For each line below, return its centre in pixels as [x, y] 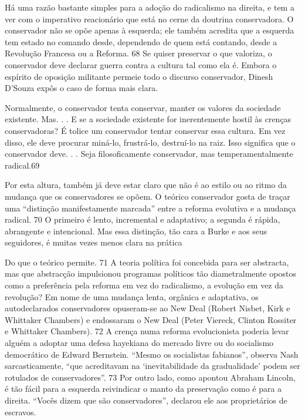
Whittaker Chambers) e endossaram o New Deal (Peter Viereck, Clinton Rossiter [151, 319]
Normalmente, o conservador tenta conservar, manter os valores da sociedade [143, 107]
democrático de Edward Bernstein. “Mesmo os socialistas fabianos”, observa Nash [152, 354]
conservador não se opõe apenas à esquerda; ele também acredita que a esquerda [150, 30]
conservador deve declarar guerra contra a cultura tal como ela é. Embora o [141, 64]
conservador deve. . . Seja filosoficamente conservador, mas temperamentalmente [149, 154]
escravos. [21, 411]
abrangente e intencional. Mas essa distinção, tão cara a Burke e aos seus [136, 231]
